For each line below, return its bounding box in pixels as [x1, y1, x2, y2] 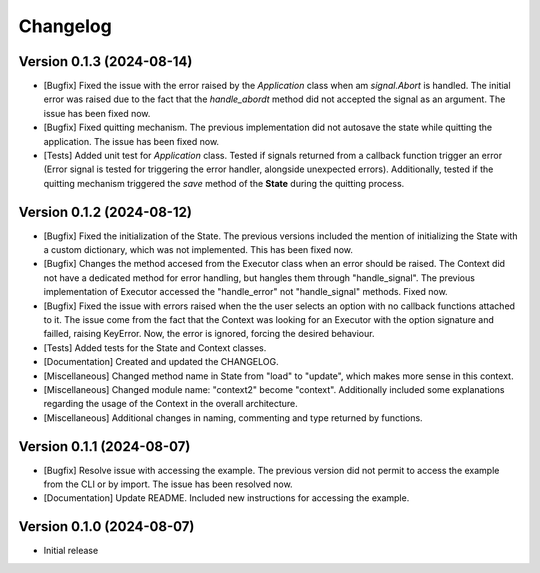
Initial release [43, 545, 99, 557]
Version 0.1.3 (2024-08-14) [18, 53, 193, 70]
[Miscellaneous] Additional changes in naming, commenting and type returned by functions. [43, 411, 424, 424]
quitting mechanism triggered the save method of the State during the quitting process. [43, 177, 405, 189]
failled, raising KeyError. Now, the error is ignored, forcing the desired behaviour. [43, 328, 375, 340]
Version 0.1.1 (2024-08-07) [18, 438, 191, 455]
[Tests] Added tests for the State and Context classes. [43, 341, 267, 354]
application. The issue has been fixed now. [43, 135, 220, 147]
